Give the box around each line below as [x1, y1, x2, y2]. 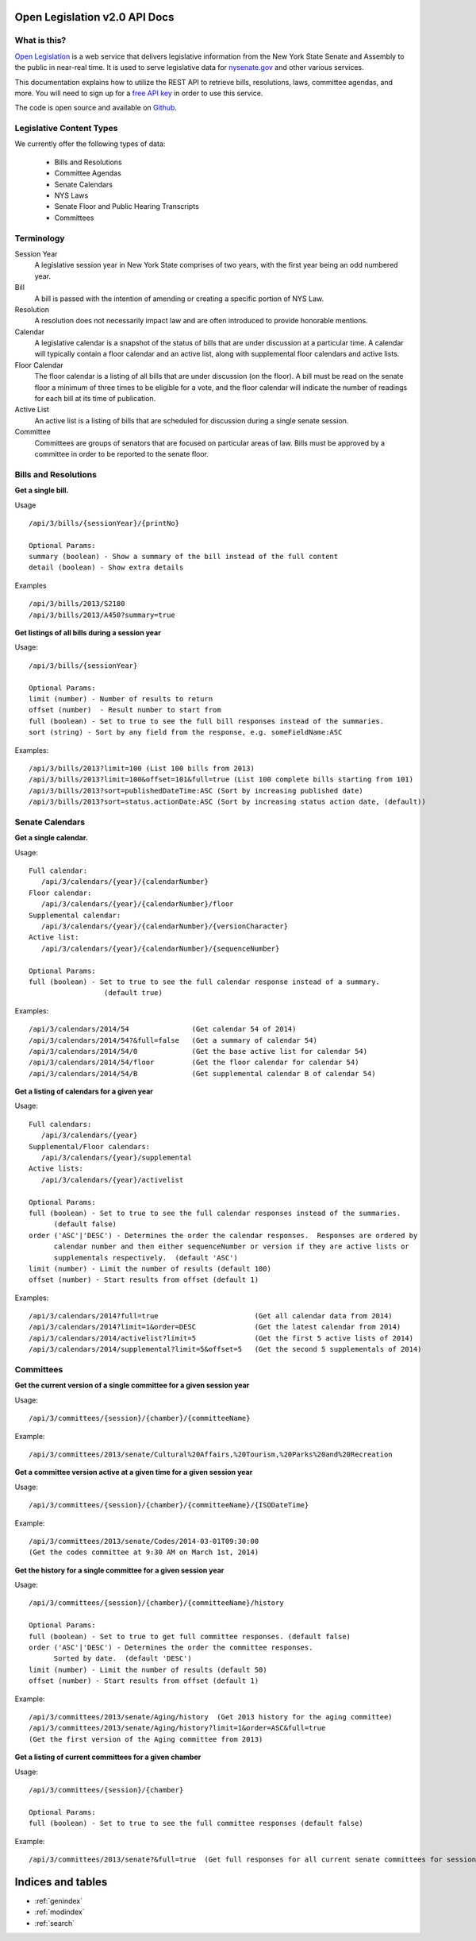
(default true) [103, 989, 163, 998]
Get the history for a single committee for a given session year [14, 1565, 225, 1575]
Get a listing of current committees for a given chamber [14, 1752, 202, 1762]
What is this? [14, 35, 67, 46]
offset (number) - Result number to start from [29, 705, 221, 715]
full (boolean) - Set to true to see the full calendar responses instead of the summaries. [29, 1208, 401, 1217]
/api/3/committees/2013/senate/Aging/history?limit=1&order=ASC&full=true [29, 1723, 326, 1733]
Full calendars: [29, 1120, 92, 1129]
